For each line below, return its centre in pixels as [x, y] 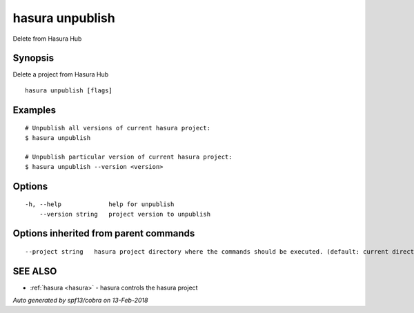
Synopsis [33, 58]
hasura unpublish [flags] [69, 90]
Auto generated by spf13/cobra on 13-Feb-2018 [80, 301]
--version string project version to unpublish [125, 214]
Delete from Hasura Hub [47, 39]
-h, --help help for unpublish [100, 204]
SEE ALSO [35, 271]
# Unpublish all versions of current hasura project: [118, 128]
